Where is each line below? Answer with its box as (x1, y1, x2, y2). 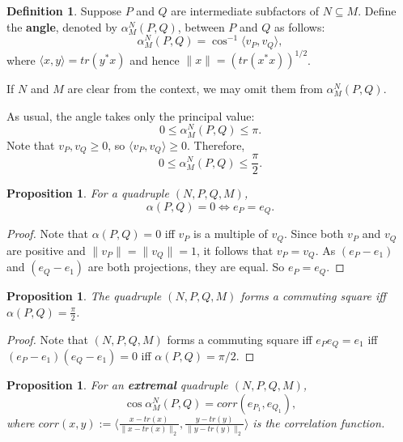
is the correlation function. (252, 414, 385, 431)
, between (177, 18, 225, 35)
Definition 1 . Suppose (6, 2, 122, 19)
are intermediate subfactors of (171, 2, 320, 19)
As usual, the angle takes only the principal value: (6, 107, 255, 124)
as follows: (274, 18, 325, 35)
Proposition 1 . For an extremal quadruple (6, 376, 228, 393)
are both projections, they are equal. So (87, 258, 285, 275)
